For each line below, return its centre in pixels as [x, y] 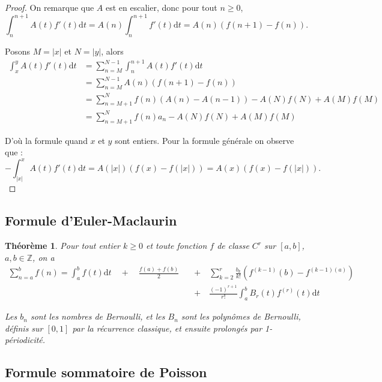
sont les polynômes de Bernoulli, [241, 316]
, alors [112, 51]
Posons [17, 51]
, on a [44, 257]
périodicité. [25, 340]
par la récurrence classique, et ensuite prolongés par [167, 328]
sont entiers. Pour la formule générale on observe [205, 140]
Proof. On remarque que [50, 7]
